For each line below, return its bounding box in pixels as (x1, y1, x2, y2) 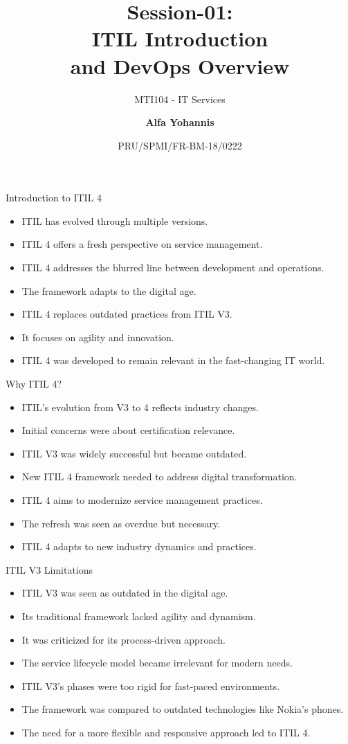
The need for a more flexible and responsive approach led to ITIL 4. (21, 725, 311, 739)
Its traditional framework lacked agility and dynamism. (21, 608, 256, 623)
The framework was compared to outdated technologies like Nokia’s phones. (21, 702, 344, 716)
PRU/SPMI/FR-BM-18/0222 (118, 138, 242, 152)
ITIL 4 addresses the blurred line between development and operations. (21, 260, 324, 275)
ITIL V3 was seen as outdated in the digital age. (21, 586, 228, 600)
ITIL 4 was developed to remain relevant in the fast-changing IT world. (21, 353, 325, 368)
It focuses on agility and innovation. (21, 329, 174, 344)
